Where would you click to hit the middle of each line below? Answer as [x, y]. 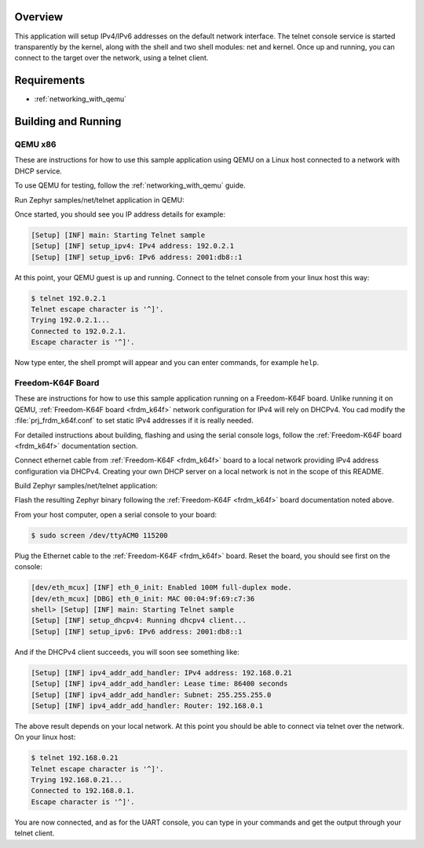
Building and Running [68, 122]
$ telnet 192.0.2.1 [68, 298]
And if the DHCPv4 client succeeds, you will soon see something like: [127, 652]
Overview [39, 17]
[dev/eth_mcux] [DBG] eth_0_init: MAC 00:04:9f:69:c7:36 [143, 598]
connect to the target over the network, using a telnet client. [111, 58]
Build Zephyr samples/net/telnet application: [86, 486]
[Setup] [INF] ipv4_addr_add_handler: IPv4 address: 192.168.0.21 [161, 673]
